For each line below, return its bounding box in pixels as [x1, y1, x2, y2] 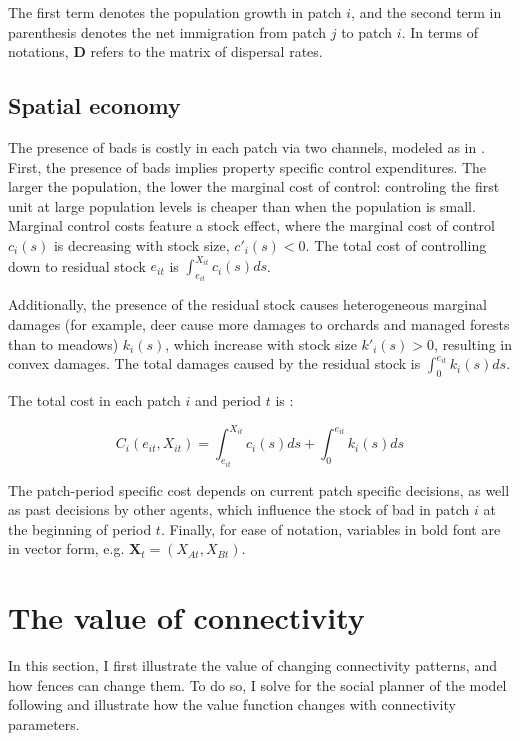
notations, [8, 41, 69, 62]
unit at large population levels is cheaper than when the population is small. [8, 195, 476, 216]
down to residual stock [8, 255, 146, 276]
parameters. [8, 713, 80, 734]
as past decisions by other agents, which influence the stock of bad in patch [8, 499, 470, 520]
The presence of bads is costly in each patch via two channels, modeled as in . [8, 136, 485, 157]
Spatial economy [8, 90, 181, 121]
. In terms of [401, 21, 478, 42]
